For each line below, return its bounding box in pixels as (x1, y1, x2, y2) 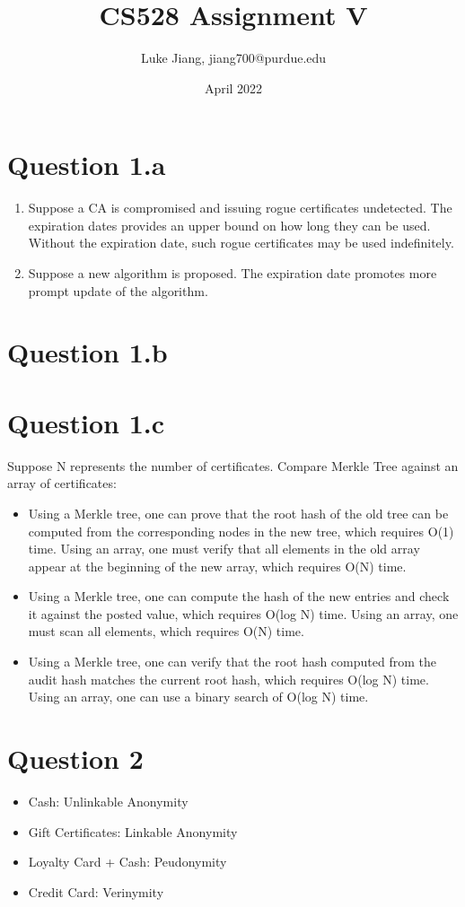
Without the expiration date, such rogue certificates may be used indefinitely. (28, 233, 454, 252)
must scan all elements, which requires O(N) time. (28, 622, 304, 641)
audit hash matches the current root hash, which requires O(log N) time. (28, 669, 429, 688)
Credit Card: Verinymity (28, 882, 164, 901)
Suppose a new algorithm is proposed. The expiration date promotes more (28, 264, 437, 283)
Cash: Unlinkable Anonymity (28, 791, 189, 810)
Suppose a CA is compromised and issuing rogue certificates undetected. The (28, 198, 452, 217)
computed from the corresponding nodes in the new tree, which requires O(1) (28, 521, 454, 540)
